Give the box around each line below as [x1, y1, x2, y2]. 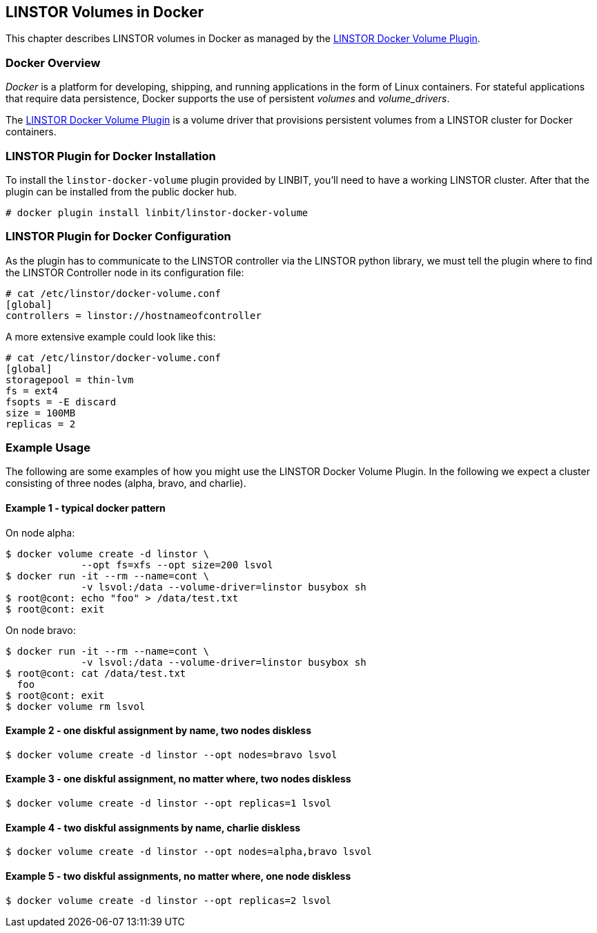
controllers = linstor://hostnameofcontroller [6, 309, 262, 321]
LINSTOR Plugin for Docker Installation [6, 148, 216, 163]
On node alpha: [6, 526, 75, 539]
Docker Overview [6, 55, 101, 70]
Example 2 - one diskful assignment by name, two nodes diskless [6, 724, 312, 737]
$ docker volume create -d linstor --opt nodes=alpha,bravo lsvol [6, 846, 373, 858]
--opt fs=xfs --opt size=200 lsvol [81, 559, 273, 570]
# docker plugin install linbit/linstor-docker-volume [6, 206, 309, 218]
